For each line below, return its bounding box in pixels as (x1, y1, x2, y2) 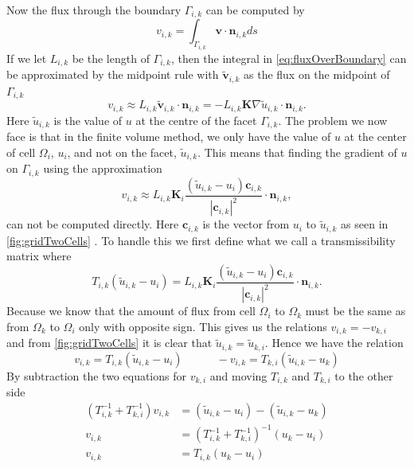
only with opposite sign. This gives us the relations (79, 318, 327, 334)
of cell (6, 143, 36, 160)
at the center (344, 128, 407, 145)
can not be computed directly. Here (6, 216, 179, 232)
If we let (6, 49, 47, 66)
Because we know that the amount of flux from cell (6, 302, 256, 319)
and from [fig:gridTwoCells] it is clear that (6, 334, 213, 351)
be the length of (72, 49, 150, 66)
